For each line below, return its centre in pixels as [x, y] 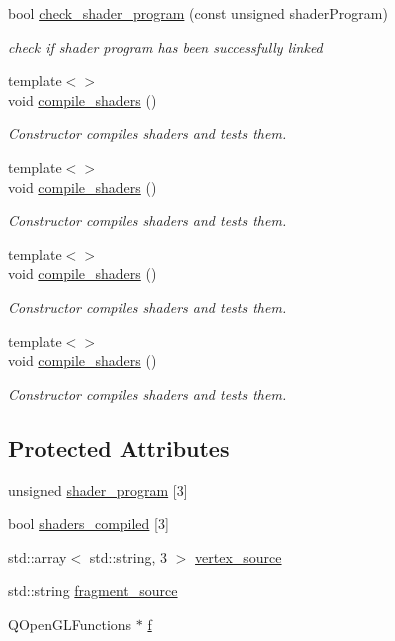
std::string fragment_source [93, 590]
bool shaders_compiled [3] [88, 523]
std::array [37, 556]
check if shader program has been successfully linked [165, 46]
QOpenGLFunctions [70, 623]
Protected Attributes [119, 447]
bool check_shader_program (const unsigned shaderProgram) [198, 13]
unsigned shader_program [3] [98, 489]
